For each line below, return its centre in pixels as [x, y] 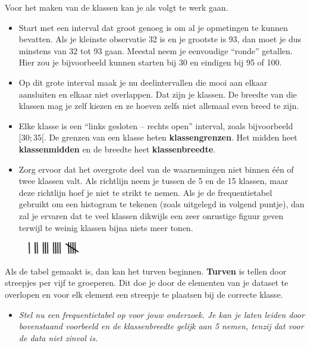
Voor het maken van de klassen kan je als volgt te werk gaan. [117, 7]
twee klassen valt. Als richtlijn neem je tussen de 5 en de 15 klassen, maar [154, 181]
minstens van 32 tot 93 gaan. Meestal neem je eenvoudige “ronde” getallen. [156, 50]
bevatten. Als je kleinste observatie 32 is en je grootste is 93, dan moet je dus [160, 39]
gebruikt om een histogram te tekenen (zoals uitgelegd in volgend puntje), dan [162, 204]
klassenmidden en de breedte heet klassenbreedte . [117, 149]
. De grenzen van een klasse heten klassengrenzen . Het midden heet [170, 137]
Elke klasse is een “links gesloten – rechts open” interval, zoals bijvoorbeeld [156, 125]
